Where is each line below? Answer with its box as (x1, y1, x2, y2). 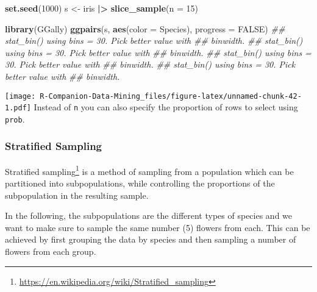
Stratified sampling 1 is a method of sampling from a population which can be (5, 163, 294, 177)
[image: (5, 91, 36, 101)
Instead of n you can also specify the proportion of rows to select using (34, 101, 298, 113)
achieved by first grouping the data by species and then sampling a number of (5, 233, 296, 246)
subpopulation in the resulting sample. (5, 188, 149, 201)
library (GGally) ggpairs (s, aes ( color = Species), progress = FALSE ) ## (5, 22, 285, 35)
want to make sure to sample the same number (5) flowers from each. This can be (5, 221, 310, 233)
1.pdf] (5, 104, 31, 113)
